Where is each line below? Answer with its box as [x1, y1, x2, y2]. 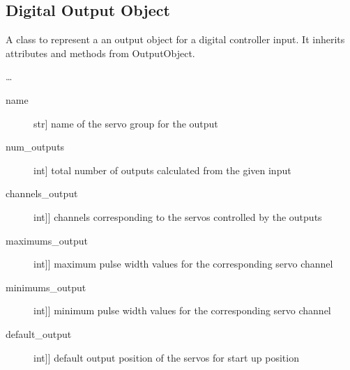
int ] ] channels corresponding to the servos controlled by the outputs [33, 209, 322, 224]
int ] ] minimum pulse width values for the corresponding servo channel [33, 303, 331, 318]
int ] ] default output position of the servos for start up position [33, 350, 299, 364]
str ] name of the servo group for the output [33, 116, 218, 130]
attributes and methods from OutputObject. [6, 45, 195, 60]
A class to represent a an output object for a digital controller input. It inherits [6, 32, 345, 47]
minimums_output [6, 279, 86, 294]
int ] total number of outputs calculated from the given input [33, 162, 291, 177]
